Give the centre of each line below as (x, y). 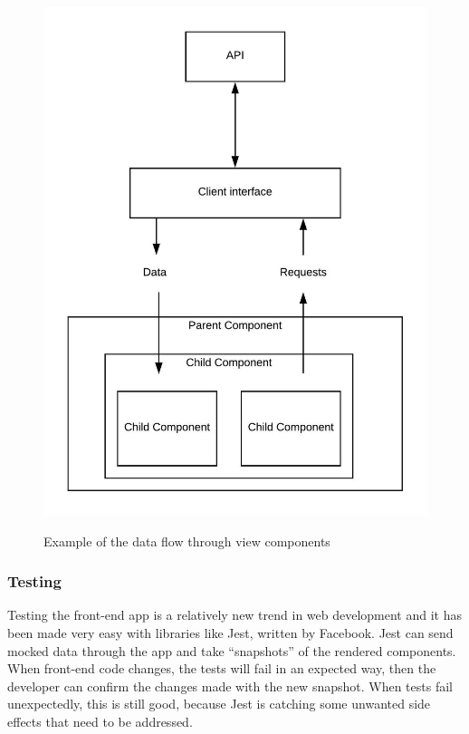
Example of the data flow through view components (187, 541)
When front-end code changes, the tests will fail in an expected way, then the (222, 668)
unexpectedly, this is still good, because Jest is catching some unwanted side (219, 704)
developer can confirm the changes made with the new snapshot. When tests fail (230, 686)
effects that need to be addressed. (100, 721)
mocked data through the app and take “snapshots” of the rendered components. (232, 650)
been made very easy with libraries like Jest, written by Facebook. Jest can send (230, 632)
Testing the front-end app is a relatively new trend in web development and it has (235, 615)
